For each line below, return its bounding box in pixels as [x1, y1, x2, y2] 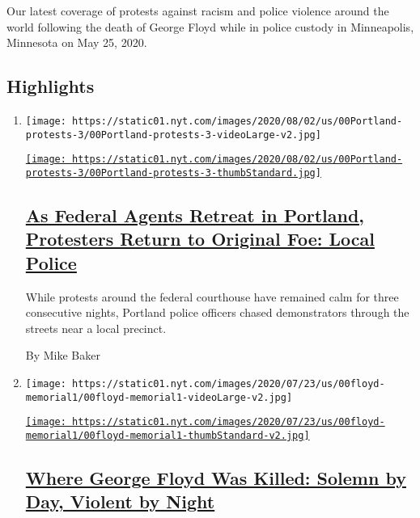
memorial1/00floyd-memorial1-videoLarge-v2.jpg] [25, 391, 293, 403]
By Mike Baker [25, 347, 100, 364]
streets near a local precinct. [25, 319, 167, 336]
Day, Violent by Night [25, 489, 215, 514]
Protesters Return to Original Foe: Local [25, 226, 375, 251]
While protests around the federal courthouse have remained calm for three [25, 288, 399, 305]
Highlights [6, 74, 95, 99]
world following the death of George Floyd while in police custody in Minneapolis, [6, 18, 414, 35]
